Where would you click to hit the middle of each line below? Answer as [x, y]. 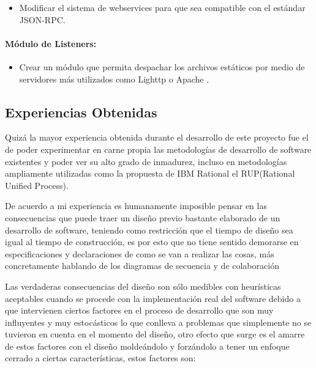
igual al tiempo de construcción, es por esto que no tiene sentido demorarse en [152, 242]
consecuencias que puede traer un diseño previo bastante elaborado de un [143, 217]
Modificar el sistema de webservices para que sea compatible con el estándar [162, 7]
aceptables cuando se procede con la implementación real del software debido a [153, 298]
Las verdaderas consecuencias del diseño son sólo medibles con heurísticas [143, 286]
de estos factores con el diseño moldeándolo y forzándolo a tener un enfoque [147, 346]
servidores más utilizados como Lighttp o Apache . [114, 79]
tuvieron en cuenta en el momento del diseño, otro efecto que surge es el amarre [155, 334]
